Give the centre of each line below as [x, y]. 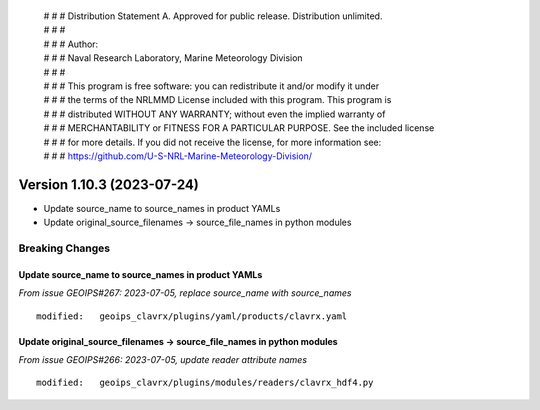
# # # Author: [71, 44]
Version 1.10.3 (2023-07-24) [108, 184]
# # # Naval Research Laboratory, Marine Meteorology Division [173, 58]
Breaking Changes [64, 248]
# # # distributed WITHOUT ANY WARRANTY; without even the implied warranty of [214, 114]
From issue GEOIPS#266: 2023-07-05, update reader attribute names [163, 359]
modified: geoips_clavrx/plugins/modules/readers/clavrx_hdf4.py [205, 383]
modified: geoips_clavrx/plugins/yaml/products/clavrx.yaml [192, 316]
